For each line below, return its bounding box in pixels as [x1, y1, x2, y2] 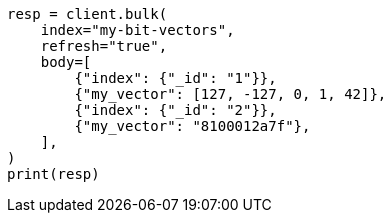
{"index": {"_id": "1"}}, [74, 70, 277, 86]
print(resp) [7, 166, 100, 182]
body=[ [40, 54, 92, 70]
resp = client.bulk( [7, 6, 168, 22]
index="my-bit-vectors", [40, 22, 235, 38]
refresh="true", [40, 38, 168, 54]
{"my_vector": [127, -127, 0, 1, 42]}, [74, 86, 387, 102]
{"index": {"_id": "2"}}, [74, 102, 277, 118]
